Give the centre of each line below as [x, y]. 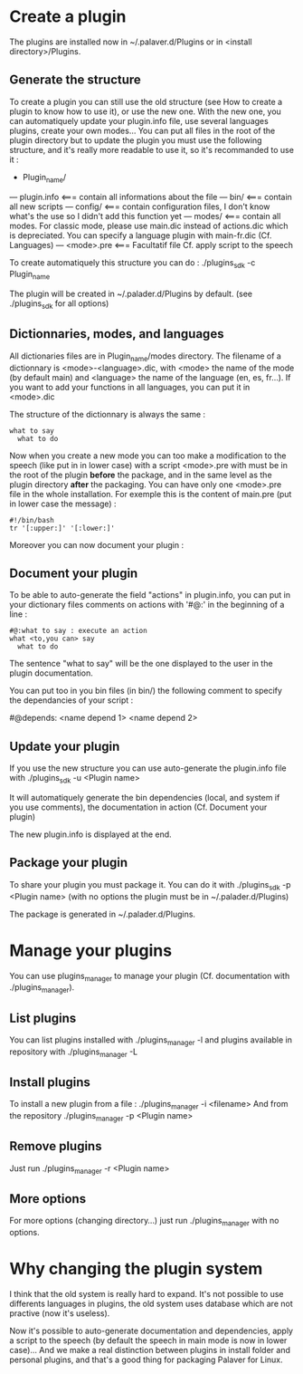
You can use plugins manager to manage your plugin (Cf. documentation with [150, 977]
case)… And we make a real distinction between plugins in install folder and [150, 1350]
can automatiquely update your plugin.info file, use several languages [139, 120]
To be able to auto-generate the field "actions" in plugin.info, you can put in [150, 595]
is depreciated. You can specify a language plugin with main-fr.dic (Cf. [141, 235]
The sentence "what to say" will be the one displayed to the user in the [141, 664]
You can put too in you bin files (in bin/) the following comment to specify [146, 691]
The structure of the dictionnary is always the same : [108, 414]
